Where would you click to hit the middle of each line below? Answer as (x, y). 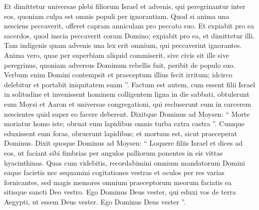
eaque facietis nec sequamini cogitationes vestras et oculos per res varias (114, 172)
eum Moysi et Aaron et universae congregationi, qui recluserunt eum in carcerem (128, 104)
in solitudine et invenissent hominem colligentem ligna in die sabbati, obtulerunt (127, 94)
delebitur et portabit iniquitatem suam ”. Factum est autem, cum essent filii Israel (130, 84)
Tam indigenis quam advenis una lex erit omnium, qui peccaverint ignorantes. (123, 45)
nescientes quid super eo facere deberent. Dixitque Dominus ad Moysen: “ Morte (127, 113)
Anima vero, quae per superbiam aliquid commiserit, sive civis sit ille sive (117, 55)
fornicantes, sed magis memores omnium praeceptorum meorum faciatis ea (118, 182)
